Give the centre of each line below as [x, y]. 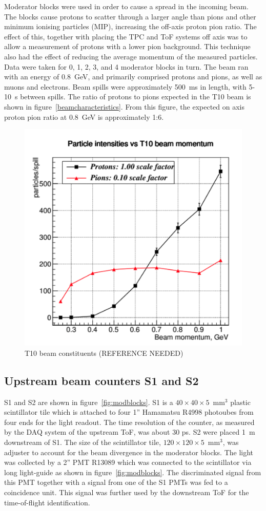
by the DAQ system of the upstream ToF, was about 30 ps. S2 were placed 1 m [130, 432]
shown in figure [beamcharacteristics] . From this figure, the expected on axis [125, 106]
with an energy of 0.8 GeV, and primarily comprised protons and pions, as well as [133, 77]
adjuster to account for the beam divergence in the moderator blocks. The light [129, 452]
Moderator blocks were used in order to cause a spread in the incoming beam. [126, 6]
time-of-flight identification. [47, 502]
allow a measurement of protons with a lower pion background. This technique [127, 46]
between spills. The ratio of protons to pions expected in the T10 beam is [136, 97]
